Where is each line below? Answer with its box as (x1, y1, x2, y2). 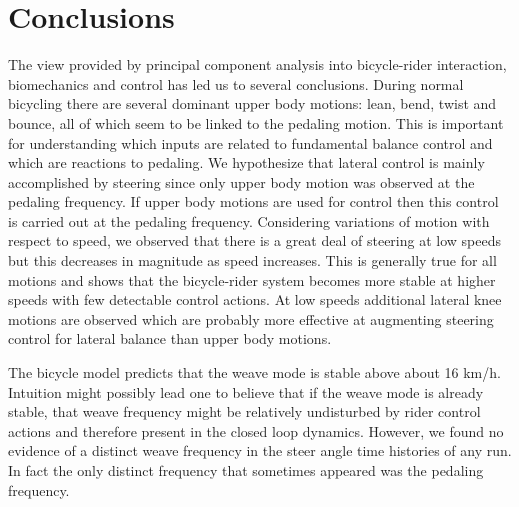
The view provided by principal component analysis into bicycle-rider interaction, (8, 54, 507, 75)
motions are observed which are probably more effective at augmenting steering (8, 308, 494, 329)
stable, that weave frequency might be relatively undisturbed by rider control (8, 401, 481, 422)
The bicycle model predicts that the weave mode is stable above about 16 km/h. (8, 362, 501, 383)
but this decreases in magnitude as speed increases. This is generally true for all (8, 250, 497, 271)
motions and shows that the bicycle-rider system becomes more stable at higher (8, 269, 496, 290)
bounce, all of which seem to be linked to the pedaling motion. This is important (8, 112, 504, 133)
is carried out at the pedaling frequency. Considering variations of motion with (8, 210, 490, 231)
